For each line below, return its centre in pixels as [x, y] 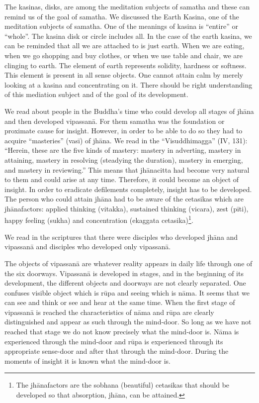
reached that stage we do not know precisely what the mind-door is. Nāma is [122, 332]
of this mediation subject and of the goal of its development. [96, 94]
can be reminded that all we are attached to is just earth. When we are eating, [125, 46]
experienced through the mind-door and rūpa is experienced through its [114, 341]
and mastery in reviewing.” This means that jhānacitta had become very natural [127, 169]
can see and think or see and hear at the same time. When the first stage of [120, 302]
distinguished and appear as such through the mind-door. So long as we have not [128, 322]
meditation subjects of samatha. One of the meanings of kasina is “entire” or [121, 26]
